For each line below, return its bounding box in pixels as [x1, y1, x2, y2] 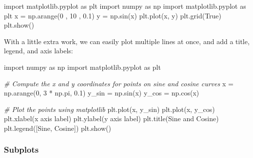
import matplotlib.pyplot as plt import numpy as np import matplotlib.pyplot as [4, 1, 246, 11]
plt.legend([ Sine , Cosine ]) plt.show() [4, 123, 111, 133]
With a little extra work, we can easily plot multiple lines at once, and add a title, [4, 36, 250, 46]
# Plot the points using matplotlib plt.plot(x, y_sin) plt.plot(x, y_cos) [4, 104, 215, 114]
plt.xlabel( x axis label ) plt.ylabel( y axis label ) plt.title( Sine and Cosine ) [4, 113, 219, 124]
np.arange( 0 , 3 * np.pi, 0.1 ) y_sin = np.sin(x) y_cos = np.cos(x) [4, 88, 199, 98]
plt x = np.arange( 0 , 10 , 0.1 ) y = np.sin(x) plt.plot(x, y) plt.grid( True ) [4, 10, 222, 20]
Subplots [4, 143, 39, 156]
